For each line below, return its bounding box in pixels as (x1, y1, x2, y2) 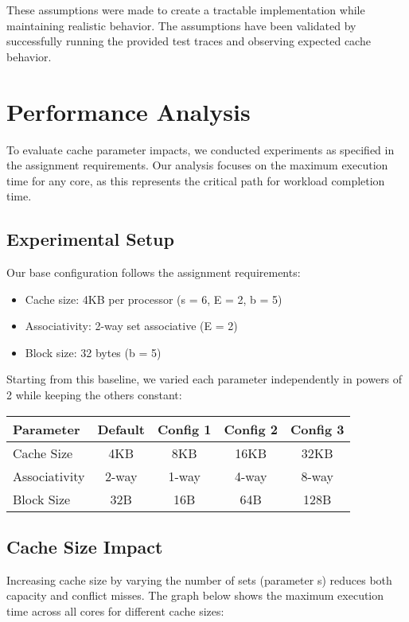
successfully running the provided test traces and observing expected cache (6, 33, 371, 49)
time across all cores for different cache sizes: (6, 603, 224, 620)
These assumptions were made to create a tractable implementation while (6, 2, 365, 17)
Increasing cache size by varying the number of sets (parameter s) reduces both (6, 571, 392, 588)
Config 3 (290, 419, 345, 438)
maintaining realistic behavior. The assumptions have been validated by (6, 17, 356, 33)
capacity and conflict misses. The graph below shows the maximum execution (6, 587, 384, 604)
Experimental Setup (6, 227, 174, 251)
